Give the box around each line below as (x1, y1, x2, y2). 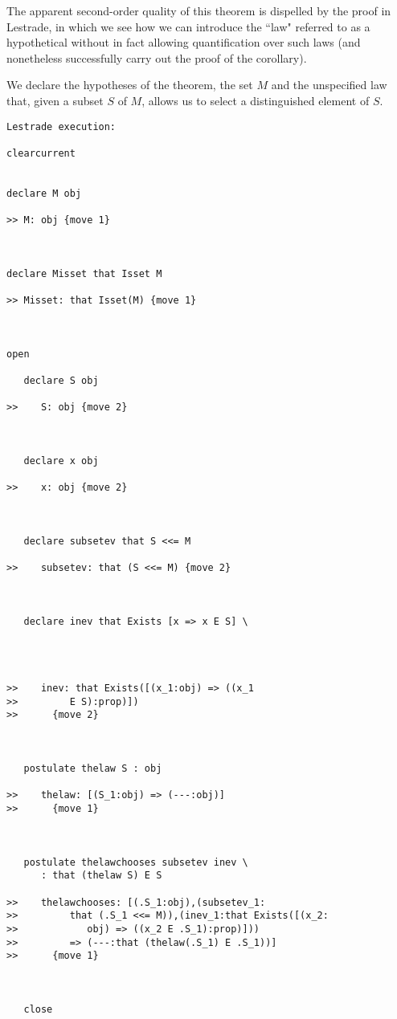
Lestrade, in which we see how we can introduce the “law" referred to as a (6, 18, 370, 35)
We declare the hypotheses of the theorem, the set (6, 76, 253, 93)
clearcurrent (6, 147, 76, 159)
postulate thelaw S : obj (23, 763, 162, 775)
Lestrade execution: (6, 120, 117, 132)
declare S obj (23, 375, 99, 387)
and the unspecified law (271, 76, 387, 93)
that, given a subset (6, 92, 104, 108)
